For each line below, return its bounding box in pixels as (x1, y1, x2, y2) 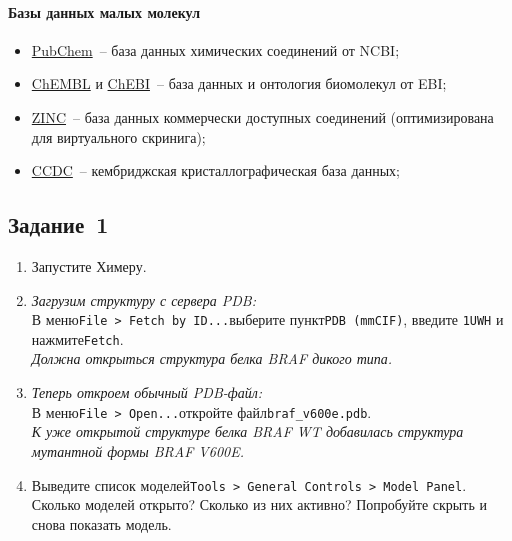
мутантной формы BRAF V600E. (31, 440, 244, 461)
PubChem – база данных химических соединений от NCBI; (31, 39, 400, 60)
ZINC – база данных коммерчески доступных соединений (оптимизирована (31, 106, 494, 127)
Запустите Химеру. (31, 255, 147, 276)
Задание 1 (8, 209, 109, 240)
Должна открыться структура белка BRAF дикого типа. (31, 348, 393, 369)
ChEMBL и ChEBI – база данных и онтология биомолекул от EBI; (31, 73, 447, 94)
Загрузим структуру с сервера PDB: (31, 289, 256, 310)
